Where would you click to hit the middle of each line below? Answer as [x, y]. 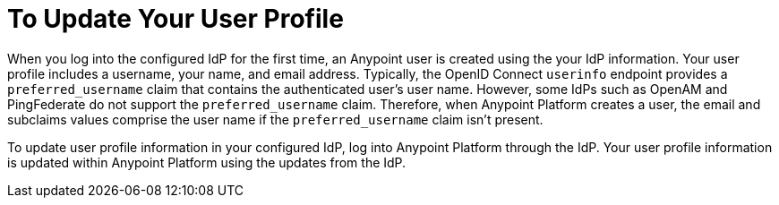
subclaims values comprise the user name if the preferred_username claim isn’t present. [275, 119]
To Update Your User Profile [175, 19]
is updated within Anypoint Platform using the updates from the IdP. [207, 162]
